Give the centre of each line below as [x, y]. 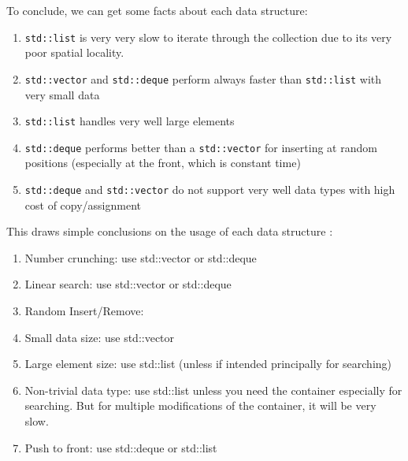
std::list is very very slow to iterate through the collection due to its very [208, 37]
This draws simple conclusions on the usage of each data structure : [170, 231]
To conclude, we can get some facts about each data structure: [157, 10]
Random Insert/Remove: [84, 311]
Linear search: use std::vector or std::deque [128, 284]
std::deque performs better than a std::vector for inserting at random [201, 147]
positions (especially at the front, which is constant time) [163, 163]
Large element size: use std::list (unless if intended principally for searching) [208, 364]
